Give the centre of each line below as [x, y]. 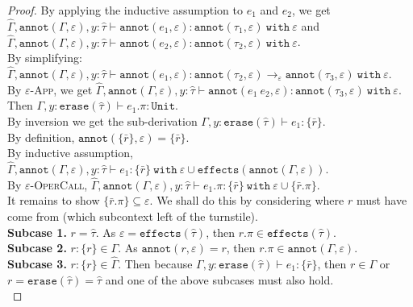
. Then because [155, 264]
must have [382, 200]
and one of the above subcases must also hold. [219, 279]
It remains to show [54, 200]
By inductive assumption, [70, 153]
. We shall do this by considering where [247, 200]
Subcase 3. [37, 264]
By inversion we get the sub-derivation [102, 121]
